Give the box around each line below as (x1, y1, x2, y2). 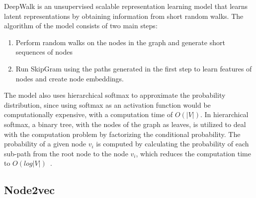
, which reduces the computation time (136, 148, 251, 158)
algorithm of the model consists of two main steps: (4, 20, 158, 31)
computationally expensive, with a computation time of (4, 109, 173, 120)
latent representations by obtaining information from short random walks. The (4, 10, 244, 21)
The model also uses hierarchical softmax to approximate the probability (4, 90, 226, 100)
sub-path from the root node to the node (4, 148, 128, 158)
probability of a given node (4, 138, 86, 149)
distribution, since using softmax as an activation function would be (4, 99, 211, 110)
